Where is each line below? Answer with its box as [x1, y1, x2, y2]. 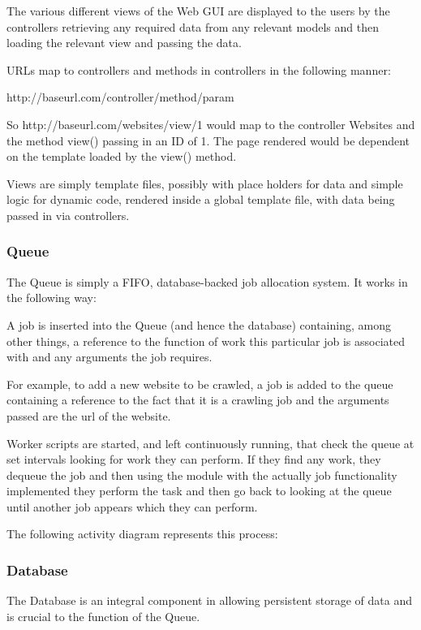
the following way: [6, 289, 97, 306]
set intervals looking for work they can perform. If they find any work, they [6, 451, 381, 468]
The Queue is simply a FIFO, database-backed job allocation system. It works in [6, 273, 408, 290]
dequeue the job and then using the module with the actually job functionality [6, 466, 397, 483]
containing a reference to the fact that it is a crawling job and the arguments [6, 391, 389, 408]
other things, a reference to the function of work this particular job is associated [6, 332, 406, 349]
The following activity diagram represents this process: [6, 525, 278, 542]
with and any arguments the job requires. [6, 348, 213, 365]
